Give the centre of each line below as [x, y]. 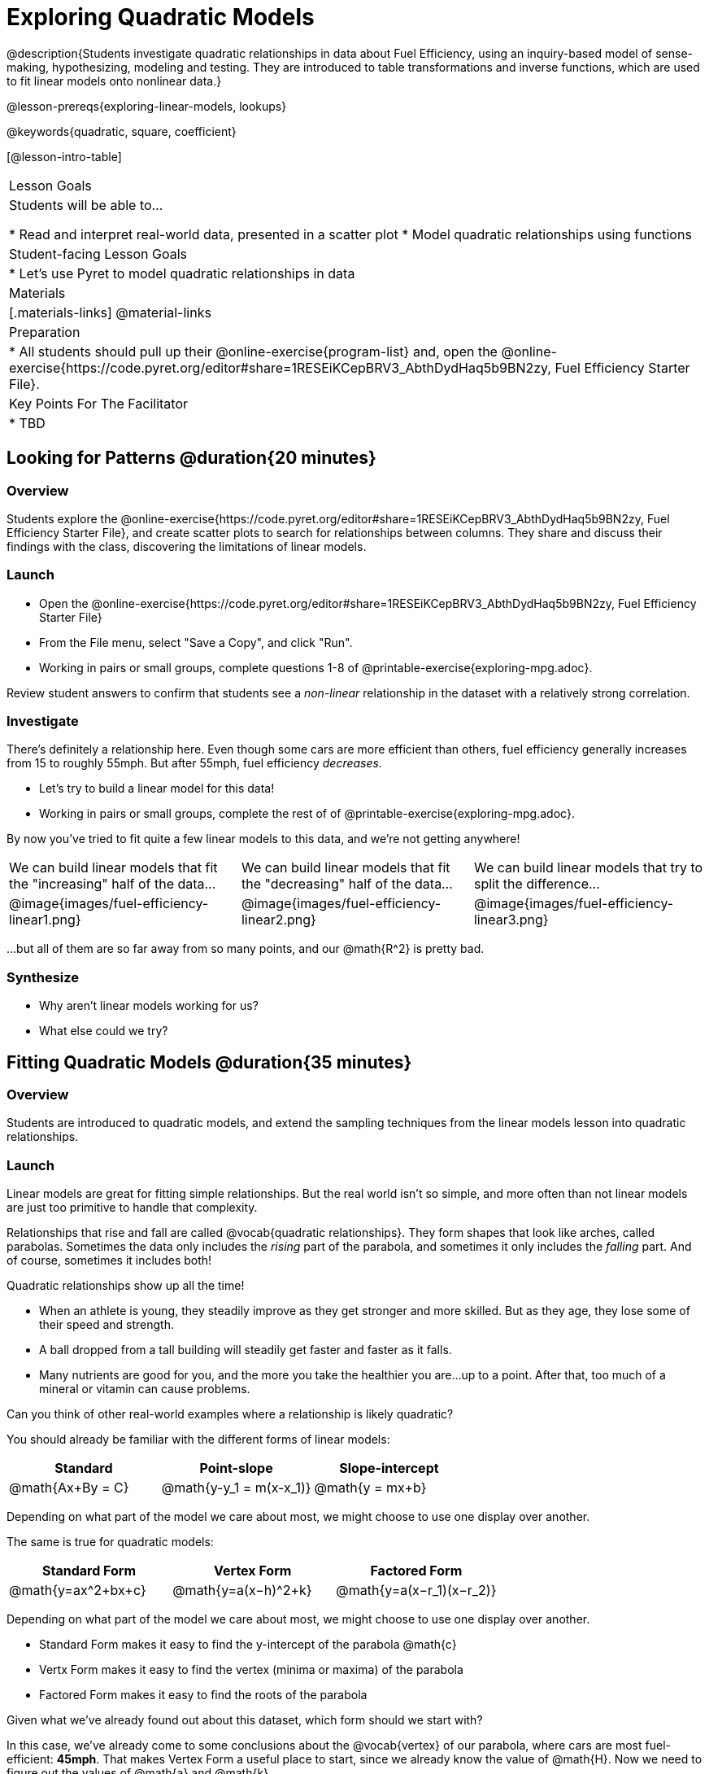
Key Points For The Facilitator [99, 403]
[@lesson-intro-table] [64, 156]
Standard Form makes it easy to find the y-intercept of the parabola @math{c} [248, 1645]
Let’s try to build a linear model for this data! [157, 789]
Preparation [45, 332]
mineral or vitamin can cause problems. [145, 1389]
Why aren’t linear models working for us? [149, 1006]
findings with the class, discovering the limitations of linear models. [187, 546]
